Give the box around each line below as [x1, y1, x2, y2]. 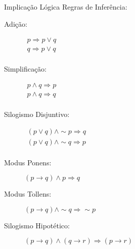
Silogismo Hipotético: [4, 220, 70, 230]
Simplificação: [4, 64, 47, 74]
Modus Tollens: [4, 189, 52, 199]
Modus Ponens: [4, 157, 52, 167]
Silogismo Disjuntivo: [4, 108, 70, 119]
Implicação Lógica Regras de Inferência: [4, 2, 127, 12]
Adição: [4, 18, 27, 29]
